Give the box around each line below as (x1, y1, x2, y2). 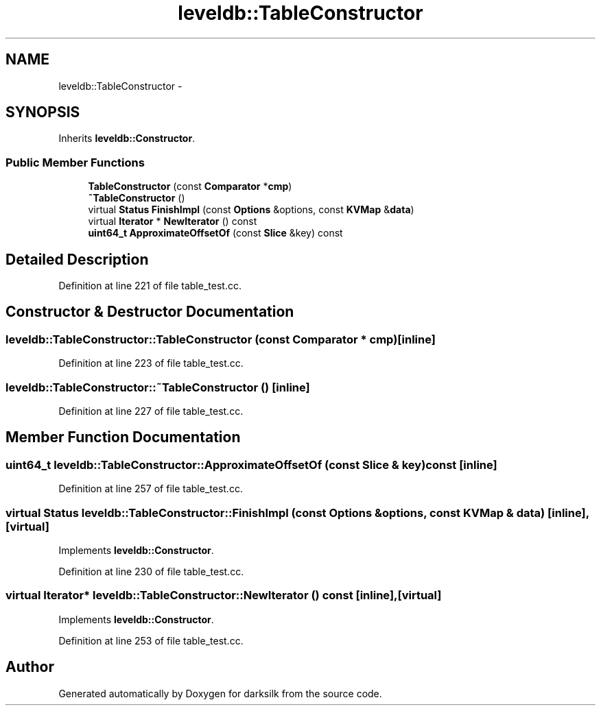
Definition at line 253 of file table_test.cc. (58, 634, 244, 647)
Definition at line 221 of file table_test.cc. (58, 280, 241, 292)
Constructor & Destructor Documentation (5, 303, 294, 321)
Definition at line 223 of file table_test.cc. (58, 357, 244, 370)
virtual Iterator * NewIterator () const (88, 215, 257, 228)
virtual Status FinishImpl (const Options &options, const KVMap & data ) (88, 204, 414, 216)
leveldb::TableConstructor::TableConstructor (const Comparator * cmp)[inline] (5, 332, 436, 346)
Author (5, 658, 54, 676)
